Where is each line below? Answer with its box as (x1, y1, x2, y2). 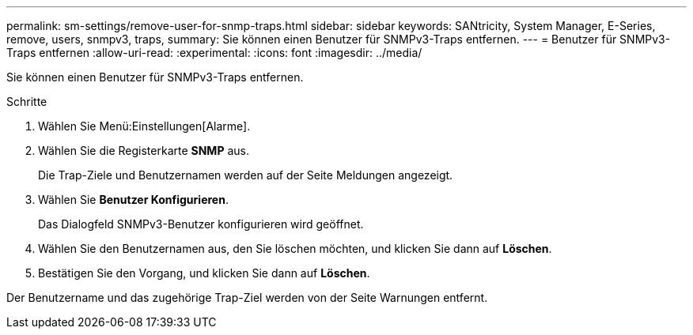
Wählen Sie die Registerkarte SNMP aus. (38, 144, 249, 157)
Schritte (6, 95, 47, 108)
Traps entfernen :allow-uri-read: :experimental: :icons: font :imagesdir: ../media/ (6, 46, 422, 59)
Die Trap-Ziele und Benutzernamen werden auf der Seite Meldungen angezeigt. (38, 168, 453, 182)
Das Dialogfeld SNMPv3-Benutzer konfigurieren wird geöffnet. (38, 217, 364, 231)
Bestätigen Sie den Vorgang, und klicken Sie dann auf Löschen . (38, 266, 370, 280)
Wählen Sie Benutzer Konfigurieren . (38, 193, 229, 206)
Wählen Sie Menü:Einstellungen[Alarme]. (38, 119, 251, 133)
